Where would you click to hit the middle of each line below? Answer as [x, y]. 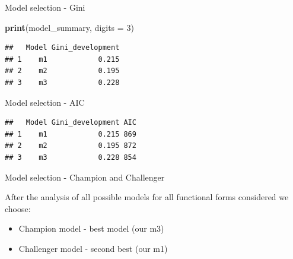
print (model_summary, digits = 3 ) [69, 27]
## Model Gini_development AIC [71, 123]
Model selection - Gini [45, 7]
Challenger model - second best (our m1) [93, 248]
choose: [18, 208]
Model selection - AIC [45, 102]
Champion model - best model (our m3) [91, 228]
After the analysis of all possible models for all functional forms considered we [147, 197]
